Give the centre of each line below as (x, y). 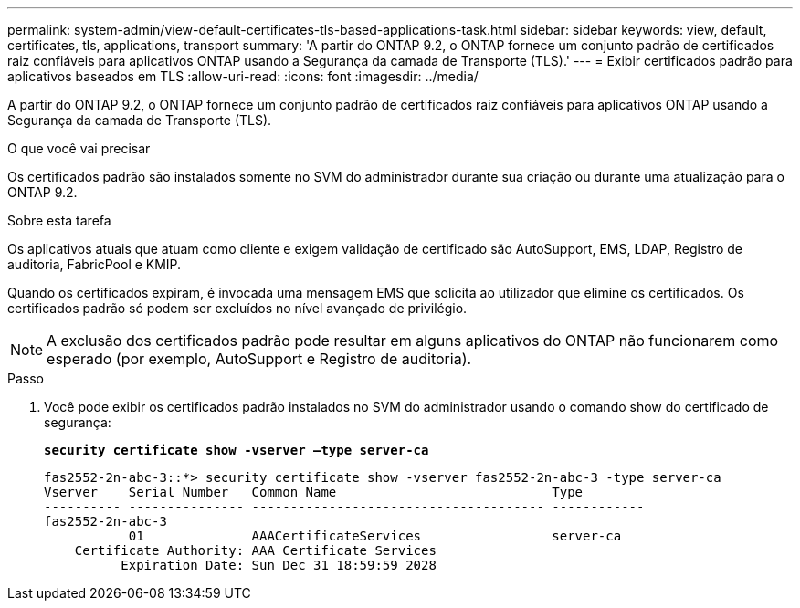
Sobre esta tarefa (59, 220)
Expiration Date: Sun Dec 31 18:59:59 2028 (279, 565)
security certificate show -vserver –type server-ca (237, 450)
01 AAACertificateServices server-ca (375, 536)
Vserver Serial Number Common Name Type (314, 492)
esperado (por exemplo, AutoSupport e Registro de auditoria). (259, 359)
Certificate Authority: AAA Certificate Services (255, 550)
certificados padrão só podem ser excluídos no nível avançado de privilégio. (237, 308)
